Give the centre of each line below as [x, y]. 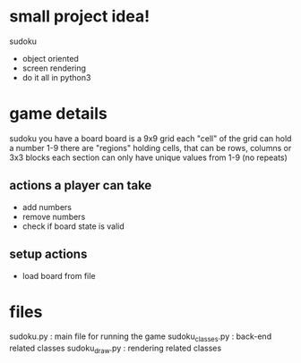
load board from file [59, 275]
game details [58, 114]
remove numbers [54, 216]
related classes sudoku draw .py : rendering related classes [116, 349]
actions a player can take [81, 186]
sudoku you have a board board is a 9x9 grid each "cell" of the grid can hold [150, 138]
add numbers [47, 207]
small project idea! [80, 17]
